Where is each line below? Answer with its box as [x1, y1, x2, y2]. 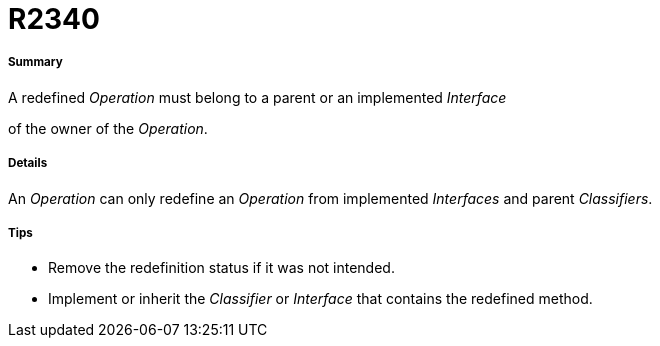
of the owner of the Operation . [8, 119, 208, 137]
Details [8, 156, 48, 171]
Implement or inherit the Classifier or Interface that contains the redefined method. [48, 290, 593, 308]
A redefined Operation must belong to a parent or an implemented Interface [8, 88, 507, 106]
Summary [8, 55, 63, 70]
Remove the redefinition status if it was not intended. [48, 259, 395, 277]
